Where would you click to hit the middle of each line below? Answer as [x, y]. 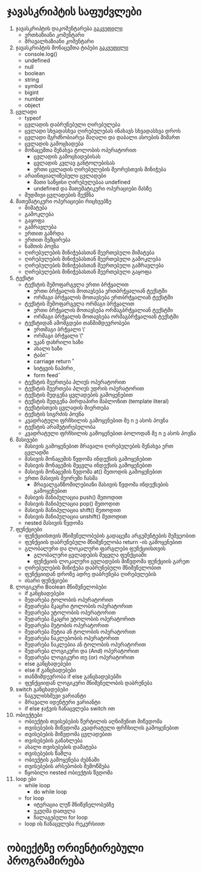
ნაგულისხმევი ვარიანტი [55, 695]
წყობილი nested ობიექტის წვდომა [69, 772]
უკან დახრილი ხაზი [58, 342]
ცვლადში [36, 452]
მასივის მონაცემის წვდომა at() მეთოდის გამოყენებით [93, 471]
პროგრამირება [46, 861]
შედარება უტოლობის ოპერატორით [70, 612]
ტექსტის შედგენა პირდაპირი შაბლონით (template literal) [96, 401]
